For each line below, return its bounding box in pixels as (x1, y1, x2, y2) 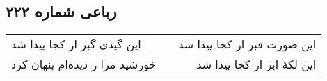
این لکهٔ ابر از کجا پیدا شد (196, 56, 317, 73)
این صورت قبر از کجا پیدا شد (178, 36, 317, 53)
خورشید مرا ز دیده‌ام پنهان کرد (11, 56, 157, 73)
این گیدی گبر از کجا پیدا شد (11, 36, 141, 53)
